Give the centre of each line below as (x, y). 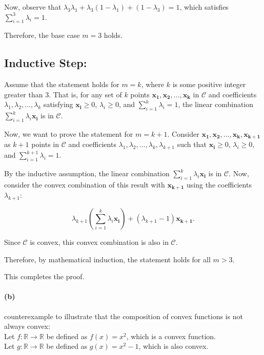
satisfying (58, 104)
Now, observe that (33, 7)
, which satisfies (204, 7)
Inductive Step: (46, 63)
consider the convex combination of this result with (85, 184)
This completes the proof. (44, 276)
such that (192, 144)
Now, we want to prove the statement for (69, 133)
